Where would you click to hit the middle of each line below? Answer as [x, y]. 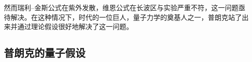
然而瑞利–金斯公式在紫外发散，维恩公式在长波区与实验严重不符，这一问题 [121, 7]
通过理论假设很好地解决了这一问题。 [75, 26]
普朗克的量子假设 [45, 53]
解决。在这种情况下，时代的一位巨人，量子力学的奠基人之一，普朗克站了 [126, 17]
